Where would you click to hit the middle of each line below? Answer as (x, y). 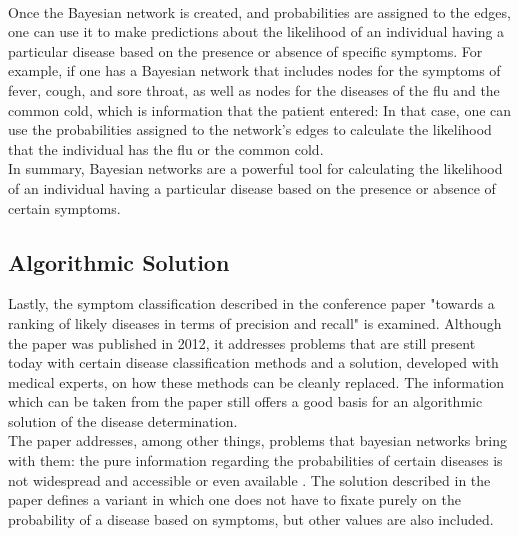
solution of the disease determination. (123, 420)
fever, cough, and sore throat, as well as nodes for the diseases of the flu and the (254, 89)
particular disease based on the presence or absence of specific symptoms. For (245, 50)
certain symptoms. (64, 207)
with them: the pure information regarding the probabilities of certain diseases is (255, 460)
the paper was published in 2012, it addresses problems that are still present (242, 342)
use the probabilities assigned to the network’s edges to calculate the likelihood (250, 129)
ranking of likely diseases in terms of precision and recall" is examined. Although (255, 322)
